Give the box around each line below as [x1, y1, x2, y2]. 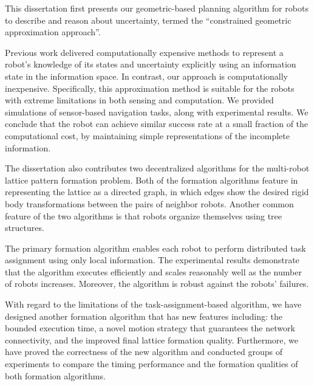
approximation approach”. [5, 26, 101, 38]
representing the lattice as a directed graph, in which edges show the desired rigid [5, 185, 309, 198]
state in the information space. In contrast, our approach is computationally [5, 69, 288, 82]
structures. [5, 221, 44, 234]
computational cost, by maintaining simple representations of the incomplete [5, 129, 290, 142]
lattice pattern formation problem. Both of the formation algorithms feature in [5, 173, 298, 186]
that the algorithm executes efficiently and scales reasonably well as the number [5, 265, 302, 278]
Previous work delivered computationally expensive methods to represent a [5, 46, 284, 58]
